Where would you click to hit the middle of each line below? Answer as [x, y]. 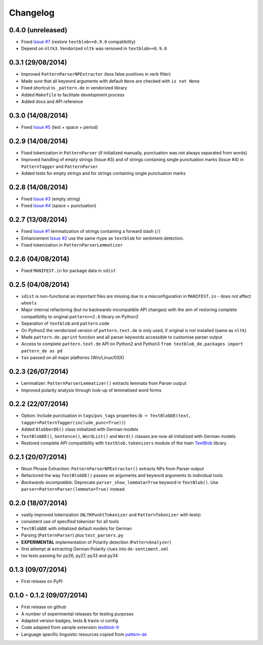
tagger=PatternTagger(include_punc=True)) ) [74, 422]
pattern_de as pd [42, 351]
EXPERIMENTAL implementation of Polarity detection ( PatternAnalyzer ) [96, 542]
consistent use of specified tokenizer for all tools [70, 521]
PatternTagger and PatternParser [60, 166]
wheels [29, 303]
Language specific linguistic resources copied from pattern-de [84, 634]
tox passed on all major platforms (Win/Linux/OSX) [73, 358]
